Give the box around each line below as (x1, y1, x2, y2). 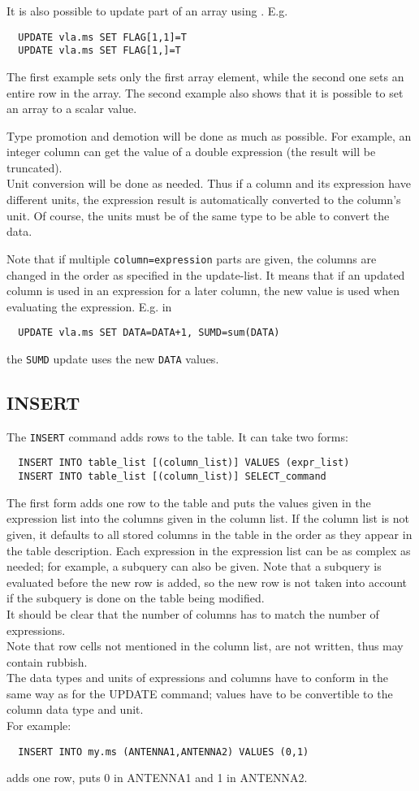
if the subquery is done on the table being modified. (6, 589, 265, 606)
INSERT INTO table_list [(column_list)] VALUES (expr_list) (18, 457, 350, 469)
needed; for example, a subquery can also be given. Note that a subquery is (6, 558, 382, 575)
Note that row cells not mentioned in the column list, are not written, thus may (6, 637, 404, 654)
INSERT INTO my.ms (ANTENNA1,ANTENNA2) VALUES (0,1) (18, 745, 309, 758)
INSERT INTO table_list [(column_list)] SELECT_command (18, 471, 326, 483)
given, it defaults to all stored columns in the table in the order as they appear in (6, 525, 413, 542)
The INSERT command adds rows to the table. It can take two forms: (6, 428, 348, 445)
